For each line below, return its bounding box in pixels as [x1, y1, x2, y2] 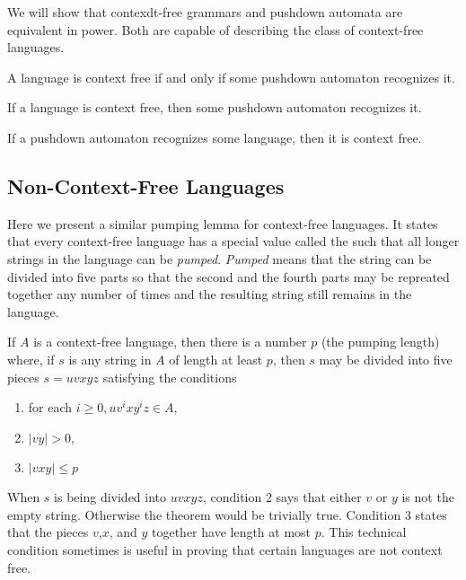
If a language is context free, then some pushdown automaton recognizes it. [7, 98, 422, 117]
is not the [401, 488, 454, 506]
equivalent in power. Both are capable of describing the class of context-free [7, 20, 424, 39]
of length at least [169, 349, 263, 368]
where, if [7, 349, 55, 368]
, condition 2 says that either [202, 488, 362, 506]
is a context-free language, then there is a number [33, 332, 307, 351]
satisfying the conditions [102, 367, 237, 386]
